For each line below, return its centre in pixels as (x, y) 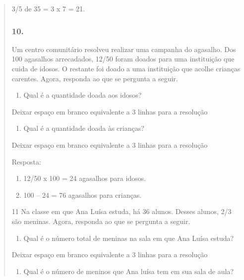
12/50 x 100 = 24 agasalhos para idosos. (85, 178)
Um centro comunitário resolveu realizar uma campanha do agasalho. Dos (124, 49)
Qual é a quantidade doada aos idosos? (83, 95)
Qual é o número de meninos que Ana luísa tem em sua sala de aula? (128, 271)
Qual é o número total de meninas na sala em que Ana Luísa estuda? (129, 238)
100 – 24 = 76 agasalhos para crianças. (83, 195)
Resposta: (26, 161)
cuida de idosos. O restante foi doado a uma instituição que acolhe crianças (126, 68)
